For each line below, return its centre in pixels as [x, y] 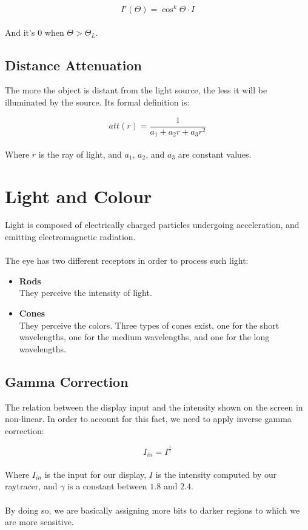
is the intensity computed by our [216, 474]
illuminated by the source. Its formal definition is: [97, 102]
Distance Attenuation [74, 65]
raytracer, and [31, 486]
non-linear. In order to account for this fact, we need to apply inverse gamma [148, 419]
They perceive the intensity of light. [85, 293]
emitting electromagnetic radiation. [70, 237]
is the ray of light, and [80, 154]
